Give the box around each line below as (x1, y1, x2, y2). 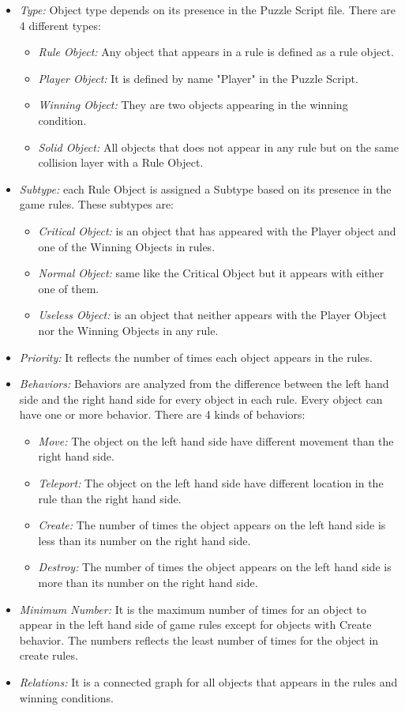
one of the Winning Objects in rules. (38, 238, 216, 254)
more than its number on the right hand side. (38, 574, 258, 591)
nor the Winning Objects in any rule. (38, 322, 219, 338)
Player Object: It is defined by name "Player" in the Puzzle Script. (38, 70, 358, 86)
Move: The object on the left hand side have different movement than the (38, 432, 394, 449)
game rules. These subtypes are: (19, 196, 174, 213)
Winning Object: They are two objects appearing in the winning (38, 96, 348, 113)
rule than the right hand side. (38, 490, 182, 506)
